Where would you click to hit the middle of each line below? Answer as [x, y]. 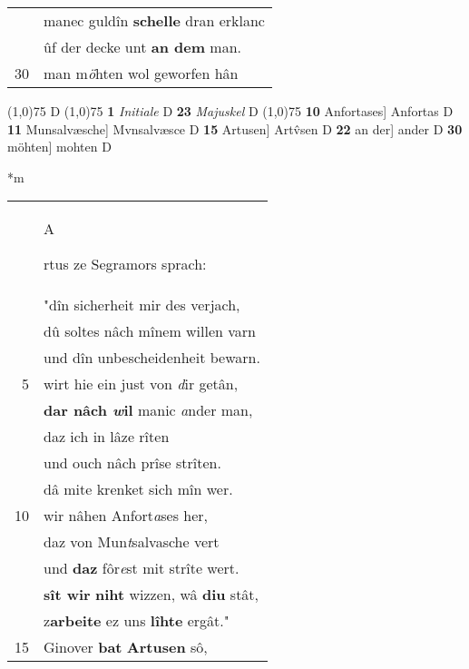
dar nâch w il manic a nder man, [148, 410]
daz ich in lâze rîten [107, 437]
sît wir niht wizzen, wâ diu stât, [151, 595]
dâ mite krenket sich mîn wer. [138, 489]
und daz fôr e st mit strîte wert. [142, 568]
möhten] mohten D [59, 147]
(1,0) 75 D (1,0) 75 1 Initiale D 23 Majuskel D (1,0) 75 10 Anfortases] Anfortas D [230, 111]
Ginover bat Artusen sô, [126, 647]
